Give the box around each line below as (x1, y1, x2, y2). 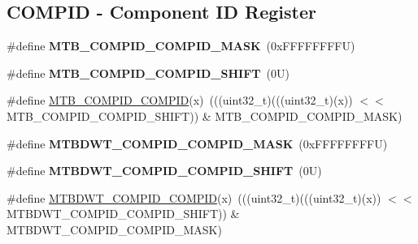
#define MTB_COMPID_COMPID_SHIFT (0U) (7, 64, 290, 81)
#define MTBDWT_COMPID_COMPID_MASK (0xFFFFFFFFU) (7, 135, 388, 152)
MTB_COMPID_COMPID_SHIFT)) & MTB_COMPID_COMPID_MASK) (7, 107, 403, 124)
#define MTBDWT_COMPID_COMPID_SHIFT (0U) (7, 162, 322, 179)
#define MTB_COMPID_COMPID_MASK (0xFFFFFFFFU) (7, 37, 355, 54)
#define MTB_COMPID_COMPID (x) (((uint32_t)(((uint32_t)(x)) (7, 92, 353, 109)
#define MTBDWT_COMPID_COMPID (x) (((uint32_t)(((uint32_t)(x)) (7, 189, 381, 206)
